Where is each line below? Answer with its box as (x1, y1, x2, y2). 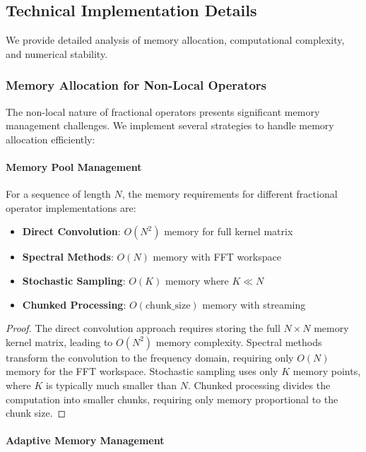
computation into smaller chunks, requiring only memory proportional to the (6, 391, 338, 406)
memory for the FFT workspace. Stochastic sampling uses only (6, 364, 278, 379)
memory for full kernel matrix (164, 224, 293, 239)
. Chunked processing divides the (187, 377, 331, 392)
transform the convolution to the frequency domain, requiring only (6, 350, 294, 364)
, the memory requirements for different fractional (122, 186, 338, 201)
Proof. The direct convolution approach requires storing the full (6, 321, 281, 335)
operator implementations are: (6, 200, 136, 215)
